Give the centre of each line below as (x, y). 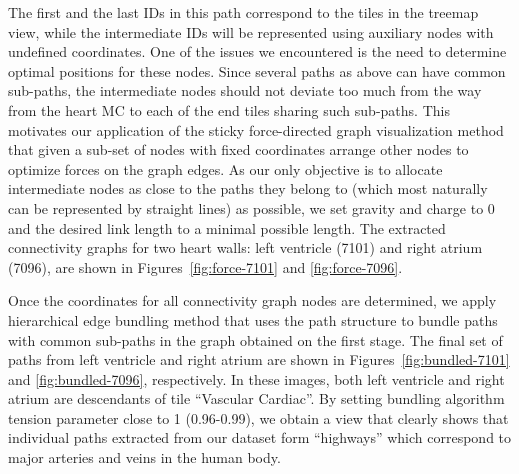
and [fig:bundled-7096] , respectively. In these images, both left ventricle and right (256, 378)
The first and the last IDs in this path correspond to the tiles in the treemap (243, 12)
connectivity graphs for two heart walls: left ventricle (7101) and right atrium (245, 247)
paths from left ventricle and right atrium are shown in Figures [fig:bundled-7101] (259, 359)
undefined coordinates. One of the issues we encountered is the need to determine (257, 51)
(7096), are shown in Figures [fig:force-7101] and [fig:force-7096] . (205, 266)
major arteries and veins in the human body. (144, 457)
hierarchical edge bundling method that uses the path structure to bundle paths (253, 319)
